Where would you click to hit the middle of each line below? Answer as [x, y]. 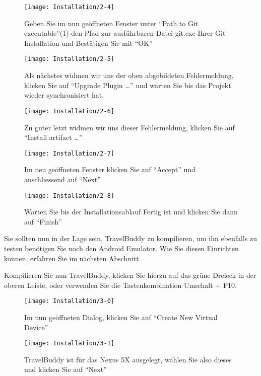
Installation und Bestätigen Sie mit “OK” [88, 43]
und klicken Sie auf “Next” [66, 369]
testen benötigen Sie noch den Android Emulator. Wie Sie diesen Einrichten [121, 248]
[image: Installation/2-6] [69, 111]
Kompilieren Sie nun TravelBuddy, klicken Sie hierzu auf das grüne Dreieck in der [130, 275]
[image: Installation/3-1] [69, 344]
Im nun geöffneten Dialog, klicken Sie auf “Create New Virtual [121, 317]
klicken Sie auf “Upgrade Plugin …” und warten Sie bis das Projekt [128, 85]
